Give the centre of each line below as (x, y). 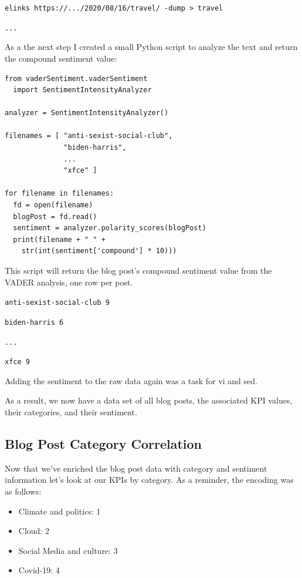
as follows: (23, 491)
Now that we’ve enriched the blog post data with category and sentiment (136, 468)
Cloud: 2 (34, 531)
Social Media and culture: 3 (68, 550)
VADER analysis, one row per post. (69, 282)
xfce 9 (17, 362)
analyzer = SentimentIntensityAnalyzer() (87, 113)
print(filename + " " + (59, 239)
